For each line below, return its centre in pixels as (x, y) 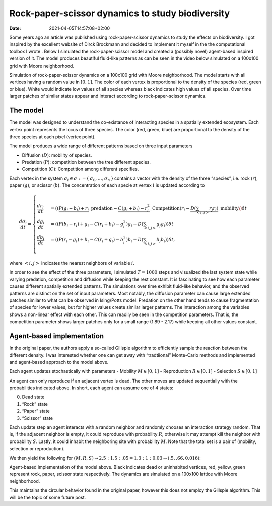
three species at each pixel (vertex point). (52, 137)
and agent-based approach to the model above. (59, 362)
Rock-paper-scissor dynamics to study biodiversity (120, 13)
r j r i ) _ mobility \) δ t (228, 209)
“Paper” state (36, 411)
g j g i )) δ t (165, 225)
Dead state (33, 397)
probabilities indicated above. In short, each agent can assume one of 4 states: (91, 388)
